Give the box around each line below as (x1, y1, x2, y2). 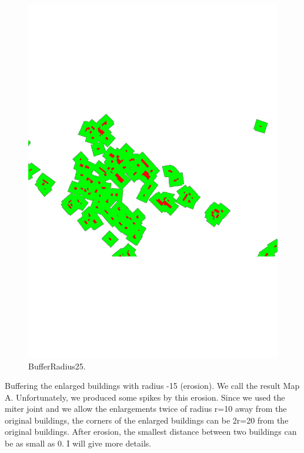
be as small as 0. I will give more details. (5, 437, 152, 449)
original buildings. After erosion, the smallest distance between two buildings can (5, 425, 297, 438)
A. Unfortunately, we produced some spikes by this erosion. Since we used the (5, 391, 285, 403)
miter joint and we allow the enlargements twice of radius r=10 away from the (5, 402, 287, 415)
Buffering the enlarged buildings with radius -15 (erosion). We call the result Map (5, 379, 300, 392)
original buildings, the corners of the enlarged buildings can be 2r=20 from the (5, 414, 289, 426)
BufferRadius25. (28, 359, 86, 372)
